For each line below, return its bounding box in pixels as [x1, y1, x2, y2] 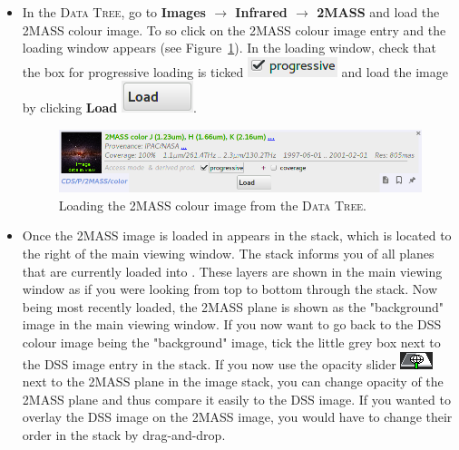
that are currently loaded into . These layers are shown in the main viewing [22, 261, 443, 280]
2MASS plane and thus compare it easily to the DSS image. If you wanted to [22, 389, 451, 408]
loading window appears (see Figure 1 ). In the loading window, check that [22, 38, 437, 57]
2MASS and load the [317, 3, 440, 21]
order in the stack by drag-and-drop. [22, 426, 226, 444]
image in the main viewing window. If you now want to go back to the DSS [22, 315, 442, 334]
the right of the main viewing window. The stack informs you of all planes [22, 244, 435, 263]
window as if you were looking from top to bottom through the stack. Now [22, 279, 438, 298]
